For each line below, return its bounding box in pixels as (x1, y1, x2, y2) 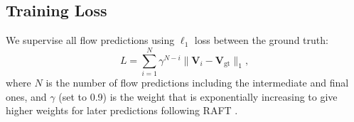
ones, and (6, 89, 47, 104)
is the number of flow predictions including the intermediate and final (45, 74, 349, 89)
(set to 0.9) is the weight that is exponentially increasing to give (58, 89, 338, 104)
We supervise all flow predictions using (6, 33, 175, 48)
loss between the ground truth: (194, 33, 328, 48)
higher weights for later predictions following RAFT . (6, 103, 238, 118)
